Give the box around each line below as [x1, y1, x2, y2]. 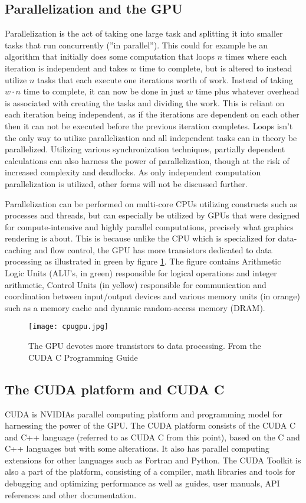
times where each [225, 50, 287, 63]
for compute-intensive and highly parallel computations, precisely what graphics [5, 220, 294, 233]
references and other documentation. [5, 488, 137, 501]
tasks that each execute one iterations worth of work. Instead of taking [37, 73, 293, 86]
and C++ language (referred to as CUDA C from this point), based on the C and [5, 430, 300, 443]
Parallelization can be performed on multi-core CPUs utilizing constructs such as [5, 197, 298, 210]
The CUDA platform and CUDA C [5, 380, 225, 398]
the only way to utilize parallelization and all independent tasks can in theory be [5, 131, 297, 143]
